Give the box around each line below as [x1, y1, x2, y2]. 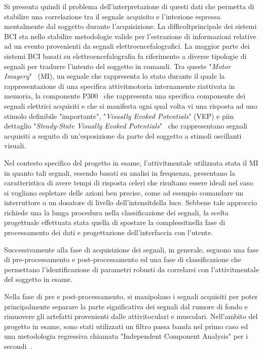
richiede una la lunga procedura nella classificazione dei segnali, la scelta [4, 207, 229, 217]
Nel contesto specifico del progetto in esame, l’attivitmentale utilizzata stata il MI [4, 157, 258, 168]
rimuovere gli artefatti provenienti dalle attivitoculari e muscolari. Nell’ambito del [4, 311, 258, 322]
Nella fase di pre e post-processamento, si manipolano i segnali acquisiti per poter [4, 291, 258, 302]
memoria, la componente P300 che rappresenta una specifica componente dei [4, 90, 246, 101]
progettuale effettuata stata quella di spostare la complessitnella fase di [4, 217, 226, 228]
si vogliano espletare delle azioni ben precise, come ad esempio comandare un [4, 187, 244, 198]
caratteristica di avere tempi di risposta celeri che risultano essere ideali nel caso [4, 177, 253, 188]
